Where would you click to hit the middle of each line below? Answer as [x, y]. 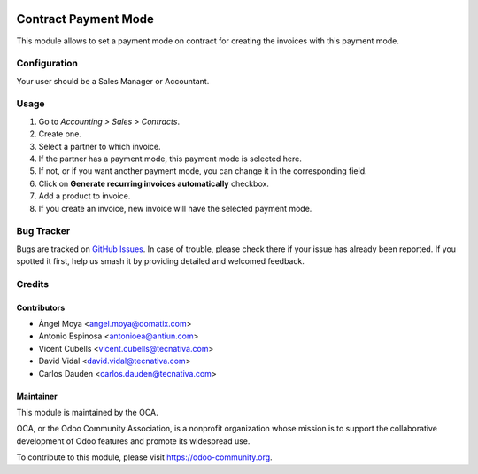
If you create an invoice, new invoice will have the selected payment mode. [175, 208]
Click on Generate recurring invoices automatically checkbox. [154, 183]
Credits [32, 284]
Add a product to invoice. [85, 196]
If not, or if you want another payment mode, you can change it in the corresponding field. [203, 171]
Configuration [47, 64]
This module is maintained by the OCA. [87, 412]
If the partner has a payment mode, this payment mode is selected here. [170, 159]
